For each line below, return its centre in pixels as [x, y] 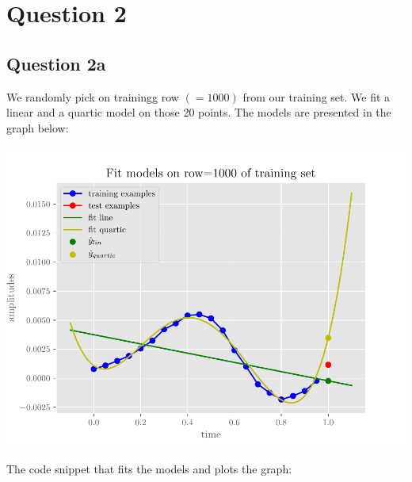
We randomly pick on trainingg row [93, 96]
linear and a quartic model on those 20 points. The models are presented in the [199, 112]
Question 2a [56, 63]
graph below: [38, 127]
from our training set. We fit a [317, 96]
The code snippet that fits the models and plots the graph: [149, 468]
